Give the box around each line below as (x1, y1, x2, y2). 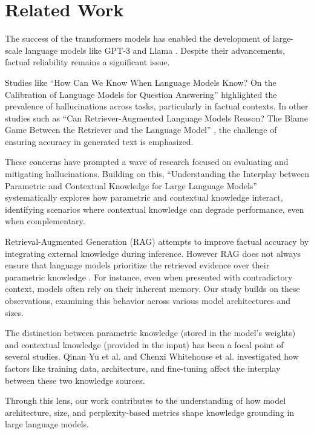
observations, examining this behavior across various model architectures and (5, 294, 291, 306)
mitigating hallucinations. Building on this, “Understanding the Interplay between (5, 167, 310, 180)
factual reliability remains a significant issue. (5, 56, 170, 68)
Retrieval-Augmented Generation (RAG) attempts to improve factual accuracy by (5, 235, 309, 248)
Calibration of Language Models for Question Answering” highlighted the (5, 88, 277, 100)
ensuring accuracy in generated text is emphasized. (5, 135, 194, 147)
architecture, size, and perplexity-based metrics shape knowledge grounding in (5, 406, 295, 418)
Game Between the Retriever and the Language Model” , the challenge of (5, 123, 277, 136)
